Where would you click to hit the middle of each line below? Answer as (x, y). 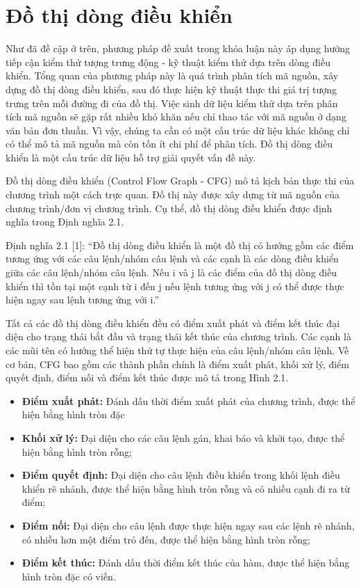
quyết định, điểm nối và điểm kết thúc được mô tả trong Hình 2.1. (147, 378)
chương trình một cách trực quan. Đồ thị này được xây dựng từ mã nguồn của (173, 194)
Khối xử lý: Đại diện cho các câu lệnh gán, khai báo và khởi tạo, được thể (183, 437)
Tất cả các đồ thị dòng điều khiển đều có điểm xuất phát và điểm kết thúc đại (173, 323)
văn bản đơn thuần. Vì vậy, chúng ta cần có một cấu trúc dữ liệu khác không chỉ (178, 130)
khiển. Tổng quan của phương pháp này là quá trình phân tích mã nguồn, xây (172, 76)
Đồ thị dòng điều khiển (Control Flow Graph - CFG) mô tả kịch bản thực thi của (180, 181)
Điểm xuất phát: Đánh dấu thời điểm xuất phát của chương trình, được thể (188, 400)
